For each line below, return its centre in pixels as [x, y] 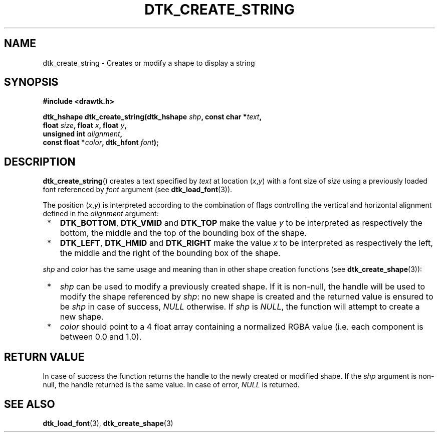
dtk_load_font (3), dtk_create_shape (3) [108, 423]
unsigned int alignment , [83, 134]
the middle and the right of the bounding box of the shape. [170, 253]
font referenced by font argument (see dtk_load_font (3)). [138, 190]
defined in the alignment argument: [101, 214]
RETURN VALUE [44, 357]
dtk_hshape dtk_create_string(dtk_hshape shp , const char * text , [152, 117]
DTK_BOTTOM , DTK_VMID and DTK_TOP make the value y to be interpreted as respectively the [241, 223]
